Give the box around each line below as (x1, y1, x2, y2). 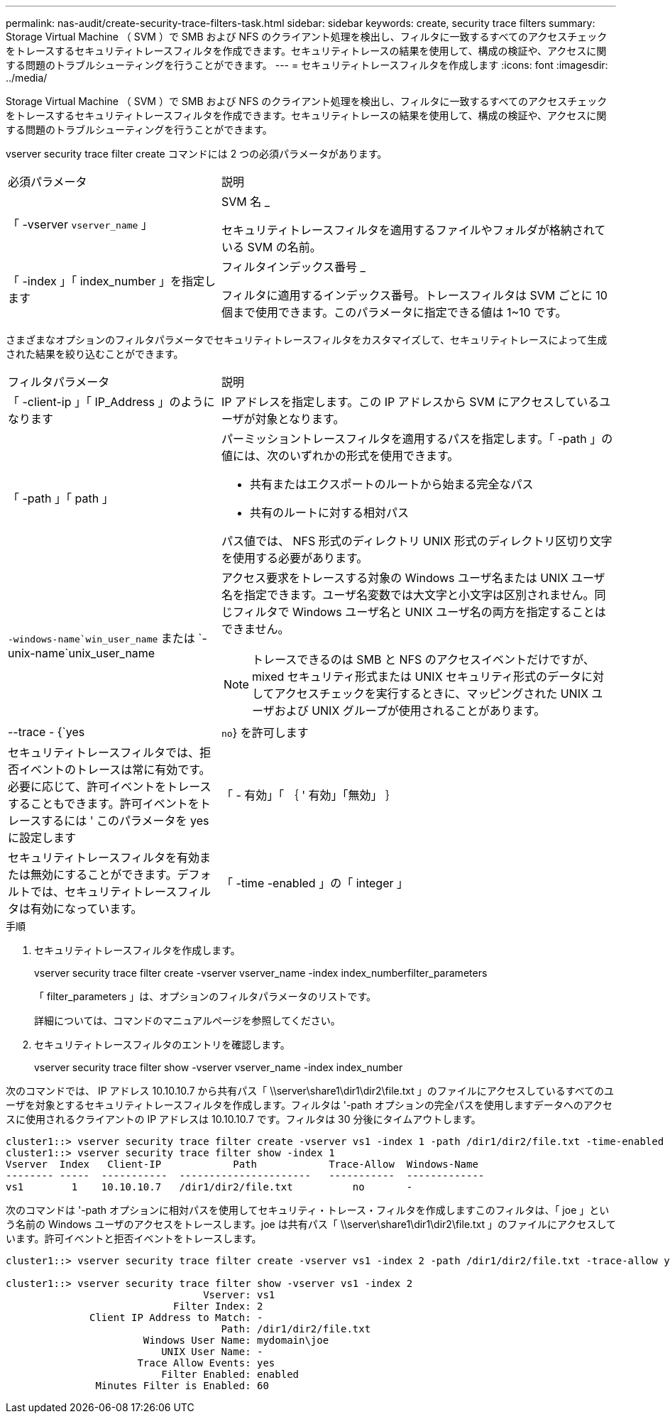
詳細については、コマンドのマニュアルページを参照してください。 (34, 1014, 341, 1026)
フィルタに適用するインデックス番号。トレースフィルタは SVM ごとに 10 (221, 288, 608, 302)
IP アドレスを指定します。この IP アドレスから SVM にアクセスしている (221, 395, 600, 409)
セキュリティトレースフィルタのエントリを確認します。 (34, 1039, 290, 1051)
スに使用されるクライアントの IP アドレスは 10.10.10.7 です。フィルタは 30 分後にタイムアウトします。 (6, 1113, 481, 1125)
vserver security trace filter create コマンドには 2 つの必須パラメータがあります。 (6, 148, 388, 160)
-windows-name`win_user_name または (8, 631, 195, 645)
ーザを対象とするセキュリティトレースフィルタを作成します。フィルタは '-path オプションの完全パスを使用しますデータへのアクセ (6, 1099, 613, 1111)
